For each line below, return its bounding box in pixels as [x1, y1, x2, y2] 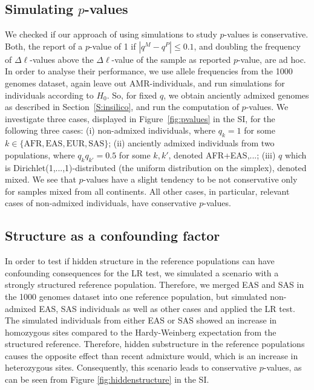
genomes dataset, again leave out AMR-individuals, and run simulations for [5, 76, 285, 89]
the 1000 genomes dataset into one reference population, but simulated [5, 290, 267, 302]
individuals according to [5, 88, 94, 101]
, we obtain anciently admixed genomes [163, 88, 309, 101]
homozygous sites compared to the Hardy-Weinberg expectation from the [5, 325, 276, 338]
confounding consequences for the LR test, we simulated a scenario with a [5, 266, 279, 279]
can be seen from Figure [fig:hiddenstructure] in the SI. [5, 373, 209, 386]
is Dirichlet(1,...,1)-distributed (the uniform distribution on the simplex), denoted [5, 161, 307, 174]
